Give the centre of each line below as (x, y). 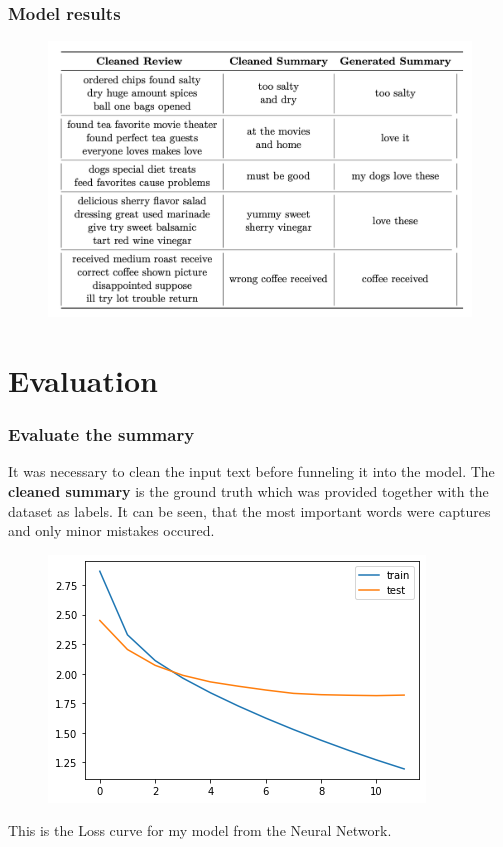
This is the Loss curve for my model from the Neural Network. (200, 830)
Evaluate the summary (101, 434)
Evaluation (83, 380)
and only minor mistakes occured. (111, 530)
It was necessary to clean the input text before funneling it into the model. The (251, 471)
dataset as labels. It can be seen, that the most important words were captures (249, 510)
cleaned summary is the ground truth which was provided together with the (248, 491)
